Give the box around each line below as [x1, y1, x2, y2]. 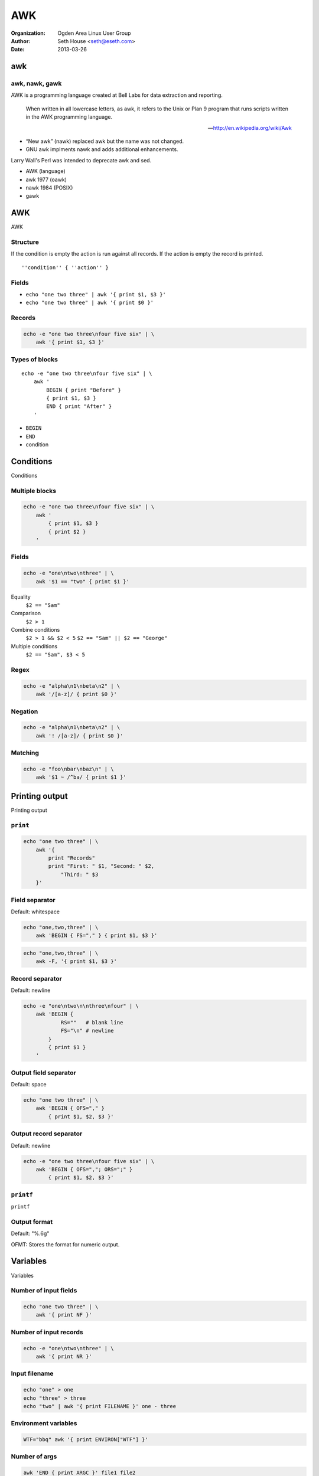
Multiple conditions [11, 642, 58, 649]
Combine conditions [11, 626, 60, 633]
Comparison [11, 610, 41, 617]
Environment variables [11, 1419, 77, 1428]
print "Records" [48, 855, 96, 861]
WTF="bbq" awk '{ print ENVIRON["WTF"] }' [23, 1436, 148, 1443]
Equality [11, 593, 31, 600]
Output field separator [11, 1069, 76, 1077]
